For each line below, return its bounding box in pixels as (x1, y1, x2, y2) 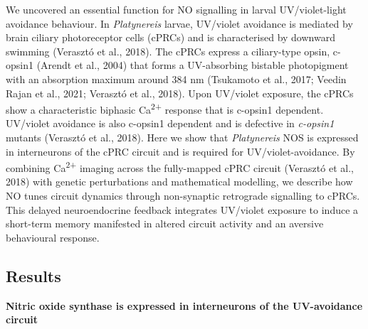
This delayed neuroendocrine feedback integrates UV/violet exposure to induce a (6, 202, 359, 217)
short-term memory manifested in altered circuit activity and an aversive (6, 216, 324, 231)
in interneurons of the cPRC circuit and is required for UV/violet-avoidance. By (6, 144, 355, 158)
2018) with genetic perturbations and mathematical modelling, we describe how (6, 174, 353, 189)
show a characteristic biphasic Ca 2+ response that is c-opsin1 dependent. (6, 100, 324, 117)
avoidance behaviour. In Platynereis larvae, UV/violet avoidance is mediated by (6, 16, 353, 31)
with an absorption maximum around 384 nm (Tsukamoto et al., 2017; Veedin (6, 71, 347, 86)
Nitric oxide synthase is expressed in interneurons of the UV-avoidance (6, 298, 363, 313)
